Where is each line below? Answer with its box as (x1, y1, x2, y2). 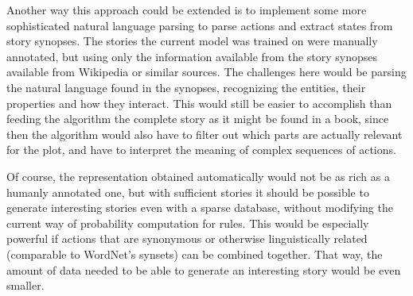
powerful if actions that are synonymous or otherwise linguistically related (6, 230, 368, 247)
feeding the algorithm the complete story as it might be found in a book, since (6, 110, 389, 127)
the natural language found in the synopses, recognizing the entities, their (6, 79, 366, 95)
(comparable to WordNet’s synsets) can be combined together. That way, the (6, 245, 383, 262)
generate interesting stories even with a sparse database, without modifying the (6, 199, 393, 216)
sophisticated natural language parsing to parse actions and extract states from (6, 17, 393, 33)
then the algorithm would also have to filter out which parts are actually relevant (6, 125, 403, 142)
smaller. (6, 277, 45, 294)
